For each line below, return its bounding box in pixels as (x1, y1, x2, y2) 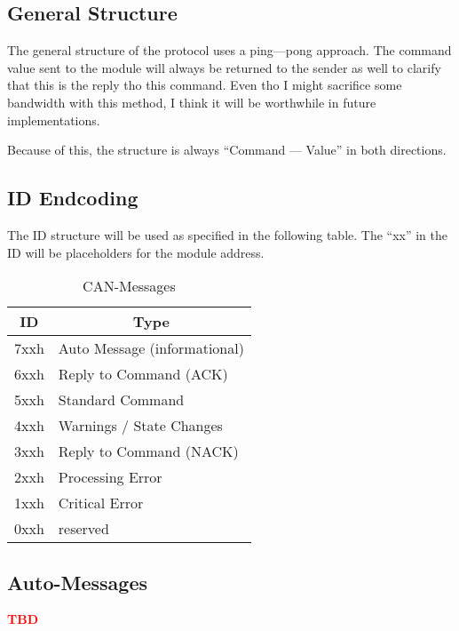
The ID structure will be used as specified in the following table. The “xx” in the (7, 225, 448, 244)
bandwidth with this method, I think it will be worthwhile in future (7, 92, 376, 111)
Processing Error (58, 467, 162, 488)
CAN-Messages (83, 276, 176, 297)
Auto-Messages (7, 568, 147, 595)
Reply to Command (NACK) (58, 441, 239, 462)
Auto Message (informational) (58, 338, 244, 359)
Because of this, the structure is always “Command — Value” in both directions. (7, 140, 447, 159)
